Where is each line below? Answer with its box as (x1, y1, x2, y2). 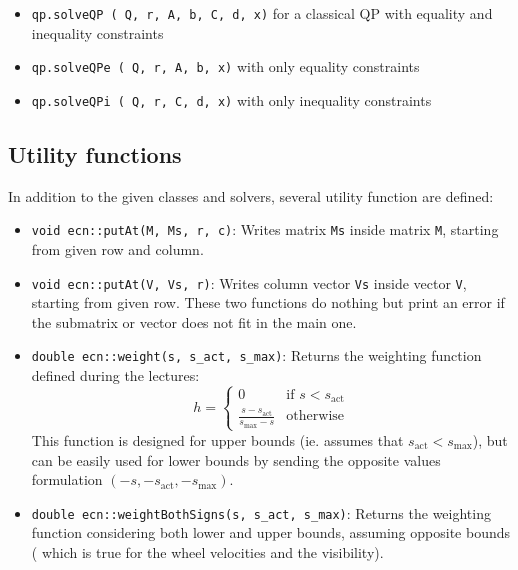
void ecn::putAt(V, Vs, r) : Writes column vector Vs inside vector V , (31, 272, 467, 293)
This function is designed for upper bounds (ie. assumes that (31, 429, 404, 450)
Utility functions (8, 138, 182, 169)
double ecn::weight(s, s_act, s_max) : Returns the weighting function (31, 345, 482, 366)
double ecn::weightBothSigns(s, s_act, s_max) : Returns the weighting (31, 502, 491, 523)
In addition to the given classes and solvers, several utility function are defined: (8, 185, 494, 206)
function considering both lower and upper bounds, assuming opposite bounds (31, 522, 511, 543)
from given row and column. (31, 239, 204, 260)
